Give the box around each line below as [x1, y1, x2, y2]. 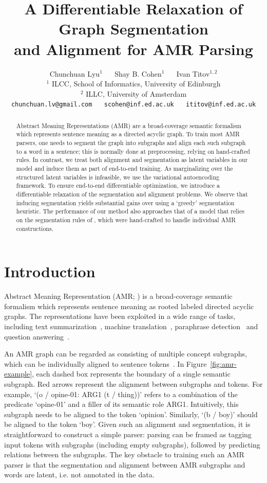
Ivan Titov [176, 68, 210, 79]
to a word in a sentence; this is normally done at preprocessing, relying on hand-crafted [16, 147, 250, 155]
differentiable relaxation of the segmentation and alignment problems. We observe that [16, 189, 248, 198]
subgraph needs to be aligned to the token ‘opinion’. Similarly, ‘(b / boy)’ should [4, 408, 258, 419]
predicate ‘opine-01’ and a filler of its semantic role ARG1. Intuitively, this [4, 399, 239, 409]
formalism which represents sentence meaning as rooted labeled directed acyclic [4, 300, 254, 311]
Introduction [4, 261, 96, 282]
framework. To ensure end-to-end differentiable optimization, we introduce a [16, 181, 220, 190]
